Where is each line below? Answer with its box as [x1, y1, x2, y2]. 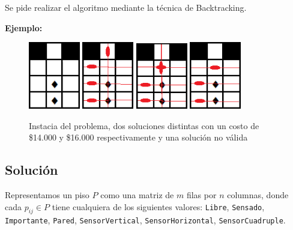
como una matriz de [100, 189, 174, 201]
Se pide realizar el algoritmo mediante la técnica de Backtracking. [5, 1, 247, 13]
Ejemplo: [5, 21, 43, 34]
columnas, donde [227, 189, 289, 201]
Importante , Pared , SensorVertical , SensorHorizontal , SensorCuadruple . [5, 214, 286, 226]
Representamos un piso [5, 189, 89, 201]
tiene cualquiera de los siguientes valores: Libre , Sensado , [52, 200, 265, 213]
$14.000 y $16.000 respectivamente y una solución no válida [29, 131, 248, 144]
